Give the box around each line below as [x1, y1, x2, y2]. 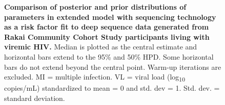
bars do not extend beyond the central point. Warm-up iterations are [4, 61, 221, 72]
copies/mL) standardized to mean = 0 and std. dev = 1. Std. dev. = [4, 83, 220, 93]
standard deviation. [4, 92, 65, 103]
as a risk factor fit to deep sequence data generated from [4, 21, 209, 32]
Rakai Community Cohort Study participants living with [4, 31, 210, 42]
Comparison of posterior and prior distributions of [4, 2, 187, 12]
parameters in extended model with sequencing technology [4, 11, 216, 22]
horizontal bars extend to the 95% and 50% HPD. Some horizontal [4, 51, 214, 62]
